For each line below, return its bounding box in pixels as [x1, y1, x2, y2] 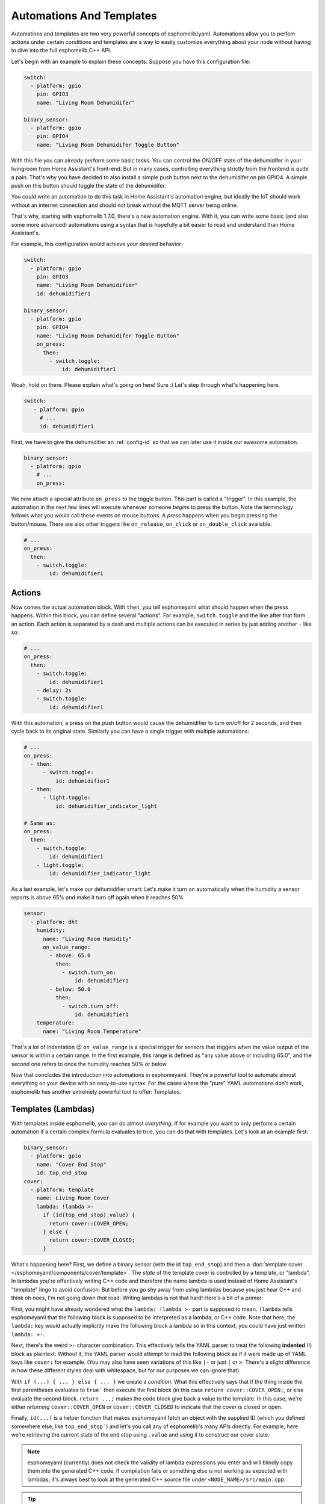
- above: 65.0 [49, 952, 91, 959]
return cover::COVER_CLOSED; [49, 1237, 135, 1244]
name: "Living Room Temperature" [43, 1028, 141, 1035]
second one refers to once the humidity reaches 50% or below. [11, 1060, 168, 1067]
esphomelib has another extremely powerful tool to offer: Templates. [11, 1088, 182, 1095]
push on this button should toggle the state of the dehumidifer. [11, 182, 166, 189]
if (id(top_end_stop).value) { [43, 1212, 135, 1218]
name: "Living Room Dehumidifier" [36, 282, 138, 289]
